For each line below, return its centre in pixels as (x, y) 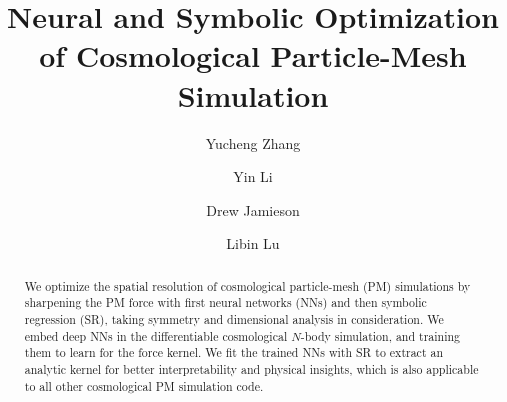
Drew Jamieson (253, 209)
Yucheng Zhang (253, 142)
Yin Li (253, 176)
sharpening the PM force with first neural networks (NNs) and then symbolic (225, 302)
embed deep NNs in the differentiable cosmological (156, 335)
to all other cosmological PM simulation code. (144, 385)
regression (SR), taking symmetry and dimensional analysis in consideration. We (234, 318)
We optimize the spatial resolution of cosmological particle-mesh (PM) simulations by (247, 285)
